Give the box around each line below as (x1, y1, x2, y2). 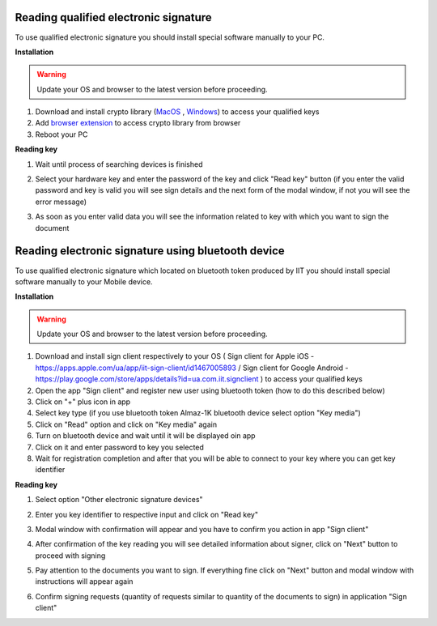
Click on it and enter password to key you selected (35, 442, 204, 452)
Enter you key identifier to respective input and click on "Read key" (35, 509, 259, 519)
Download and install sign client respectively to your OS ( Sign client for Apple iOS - (35, 351, 315, 361)
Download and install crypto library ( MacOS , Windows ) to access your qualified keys (35, 107, 320, 117)
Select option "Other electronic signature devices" (35, 495, 203, 505)
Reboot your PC (35, 130, 88, 139)
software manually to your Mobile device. (15, 276, 153, 287)
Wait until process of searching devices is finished (35, 159, 203, 169)
